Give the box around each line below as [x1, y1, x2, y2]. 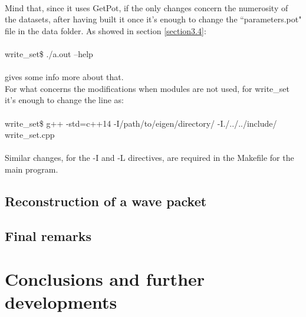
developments [5, 290, 117, 314]
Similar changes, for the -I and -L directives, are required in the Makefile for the [5, 151, 294, 164]
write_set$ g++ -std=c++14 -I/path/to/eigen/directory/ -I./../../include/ [5, 117, 277, 129]
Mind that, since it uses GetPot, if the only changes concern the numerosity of [5, 1, 288, 14]
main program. [5, 163, 58, 175]
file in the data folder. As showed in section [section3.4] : [5, 24, 206, 37]
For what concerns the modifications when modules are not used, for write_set [5, 82, 289, 94]
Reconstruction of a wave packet [5, 191, 207, 210]
